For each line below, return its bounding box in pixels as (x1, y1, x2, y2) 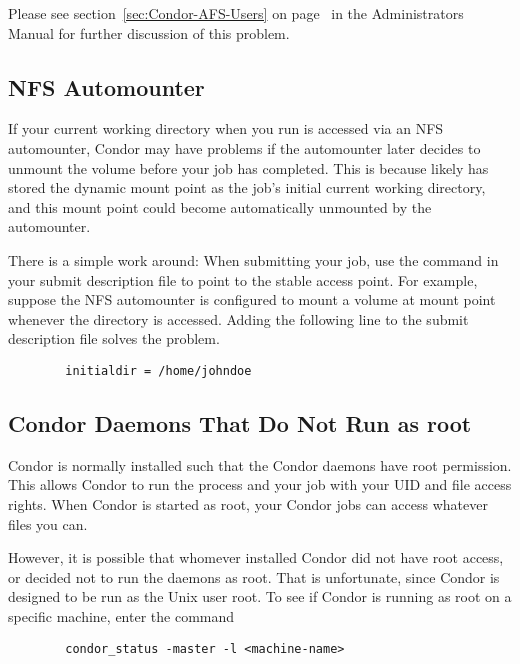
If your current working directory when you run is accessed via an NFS (8, 118, 444, 139)
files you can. (8, 513, 88, 534)
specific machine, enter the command (8, 605, 235, 626)
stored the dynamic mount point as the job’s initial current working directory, (8, 177, 486, 198)
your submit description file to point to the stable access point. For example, (8, 269, 478, 290)
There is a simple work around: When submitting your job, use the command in (8, 249, 499, 270)
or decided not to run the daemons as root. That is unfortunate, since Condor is (8, 566, 500, 587)
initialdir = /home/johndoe (65, 363, 252, 378)
